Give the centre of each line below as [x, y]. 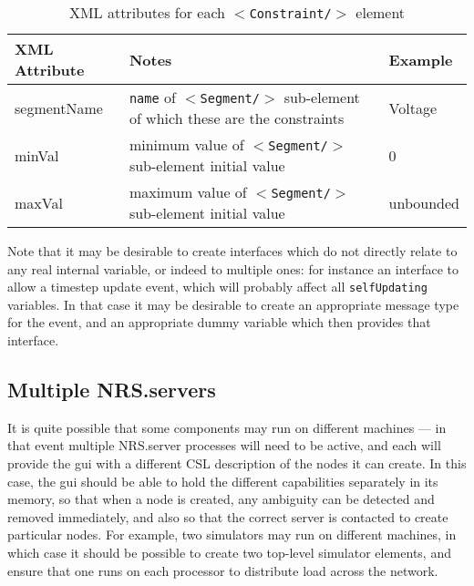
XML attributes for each [147, 12]
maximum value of [188, 192]
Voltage [413, 108]
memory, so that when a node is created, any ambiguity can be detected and [221, 499]
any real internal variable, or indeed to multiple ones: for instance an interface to [233, 268]
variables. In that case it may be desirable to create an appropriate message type [233, 304]
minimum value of [186, 144]
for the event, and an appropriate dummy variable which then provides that [219, 322]
